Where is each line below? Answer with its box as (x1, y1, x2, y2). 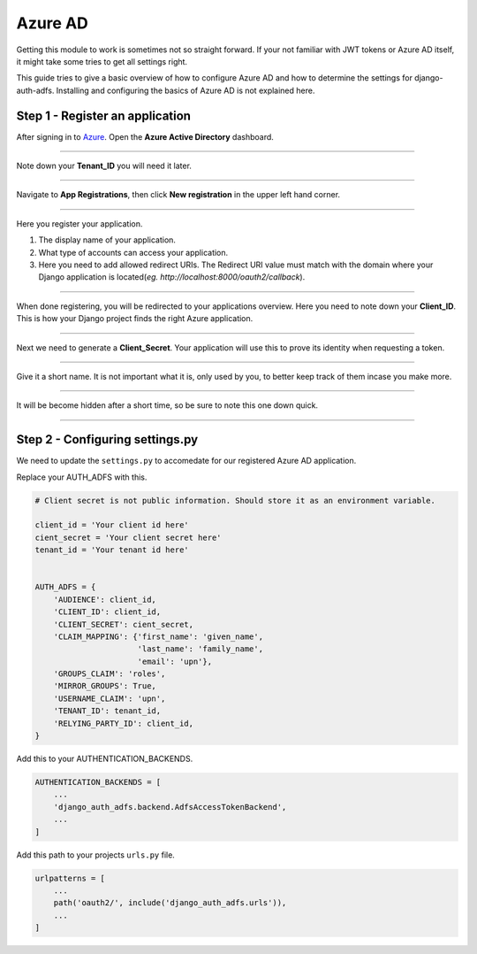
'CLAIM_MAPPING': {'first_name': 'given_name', (53, 631, 264, 642)
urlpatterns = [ (34, 873, 106, 883)
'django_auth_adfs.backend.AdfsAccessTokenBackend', (53, 802, 287, 812)
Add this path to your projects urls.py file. (16, 850, 176, 860)
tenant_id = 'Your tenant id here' (34, 545, 189, 555)
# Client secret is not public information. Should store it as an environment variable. (34, 496, 436, 505)
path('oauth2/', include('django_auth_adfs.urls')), (53, 898, 287, 908)
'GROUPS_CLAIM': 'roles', (53, 669, 166, 679)
